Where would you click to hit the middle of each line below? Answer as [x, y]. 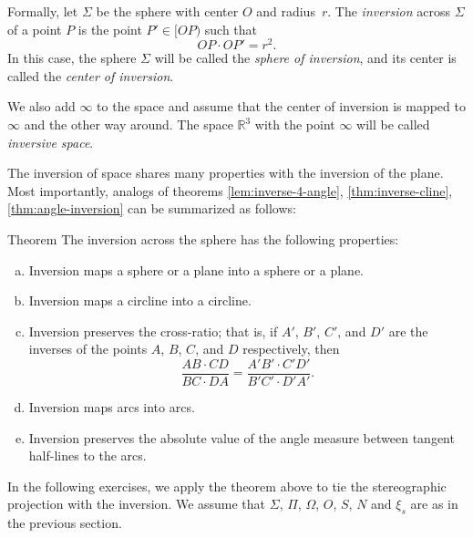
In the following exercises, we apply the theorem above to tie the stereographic [227, 486]
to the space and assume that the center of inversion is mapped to [281, 106]
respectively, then [291, 349]
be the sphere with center [167, 11]
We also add [41, 106]
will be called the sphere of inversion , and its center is [305, 58]
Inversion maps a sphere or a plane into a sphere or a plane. [196, 269]
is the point [110, 29]
